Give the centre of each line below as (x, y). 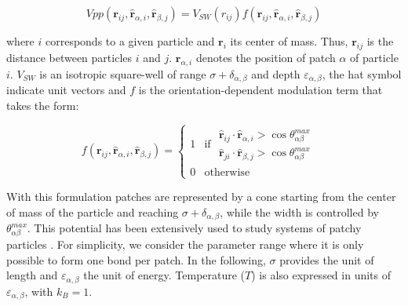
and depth (276, 73)
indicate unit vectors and (66, 90)
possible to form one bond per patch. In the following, (136, 259)
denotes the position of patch (266, 57)
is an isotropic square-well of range (123, 73)
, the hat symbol (362, 73)
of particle (374, 57)
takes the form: (43, 105)
